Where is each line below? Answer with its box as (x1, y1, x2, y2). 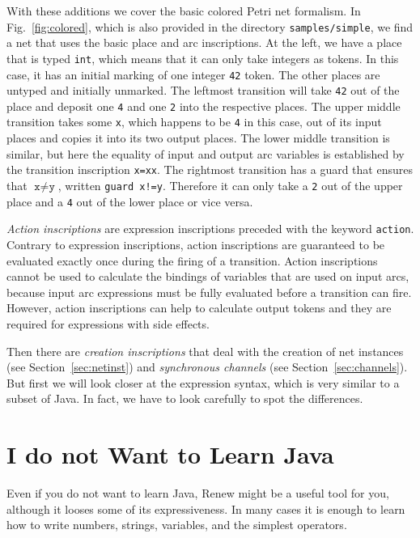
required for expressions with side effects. (6, 315, 210, 332)
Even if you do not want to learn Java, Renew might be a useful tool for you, (6, 485, 389, 501)
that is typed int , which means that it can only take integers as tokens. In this (6, 49, 399, 66)
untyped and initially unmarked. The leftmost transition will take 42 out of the (6, 82, 400, 99)
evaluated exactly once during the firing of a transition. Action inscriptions (6, 252, 378, 269)
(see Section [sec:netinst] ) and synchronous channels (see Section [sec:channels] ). (6, 358, 408, 375)
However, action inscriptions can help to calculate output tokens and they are (6, 299, 392, 316)
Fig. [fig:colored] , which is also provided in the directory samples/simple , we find (6, 18, 414, 35)
